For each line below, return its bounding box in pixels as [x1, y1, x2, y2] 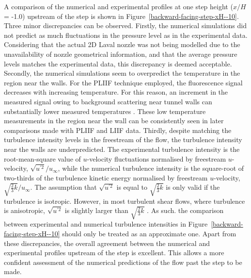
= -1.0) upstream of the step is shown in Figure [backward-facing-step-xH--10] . [4, 11, 239, 21]
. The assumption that [30, 182, 97, 192]
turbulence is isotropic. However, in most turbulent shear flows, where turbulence [4, 196, 245, 206]
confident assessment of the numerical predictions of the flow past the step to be [4, 257, 242, 267]
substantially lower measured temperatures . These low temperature [4, 106, 206, 116]
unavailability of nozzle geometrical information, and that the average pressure [4, 49, 237, 59]
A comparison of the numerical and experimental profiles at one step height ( [4, 1, 233, 11]
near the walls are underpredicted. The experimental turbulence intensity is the [4, 144, 240, 154]
